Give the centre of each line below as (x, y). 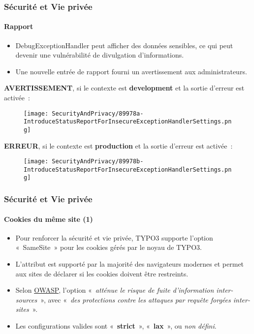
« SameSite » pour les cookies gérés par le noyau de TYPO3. (109, 247)
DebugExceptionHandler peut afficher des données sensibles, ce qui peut (124, 45)
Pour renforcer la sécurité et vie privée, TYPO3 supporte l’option (114, 237)
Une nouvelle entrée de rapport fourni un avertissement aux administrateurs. (131, 71)
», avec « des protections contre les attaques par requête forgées (136, 299)
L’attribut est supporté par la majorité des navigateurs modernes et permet (130, 263)
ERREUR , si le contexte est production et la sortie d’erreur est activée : (118, 145)
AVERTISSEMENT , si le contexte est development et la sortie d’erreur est (124, 88)
